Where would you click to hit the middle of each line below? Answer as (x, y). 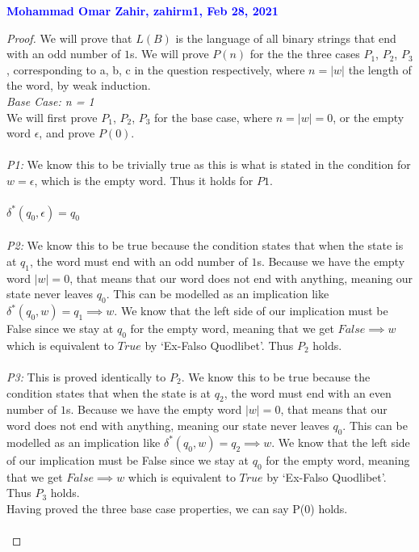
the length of (380, 69)
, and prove (67, 133)
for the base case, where (214, 117)
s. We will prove (169, 54)
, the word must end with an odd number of (139, 261)
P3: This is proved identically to (86, 376)
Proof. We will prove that (69, 38)
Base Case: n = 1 (50, 101)
